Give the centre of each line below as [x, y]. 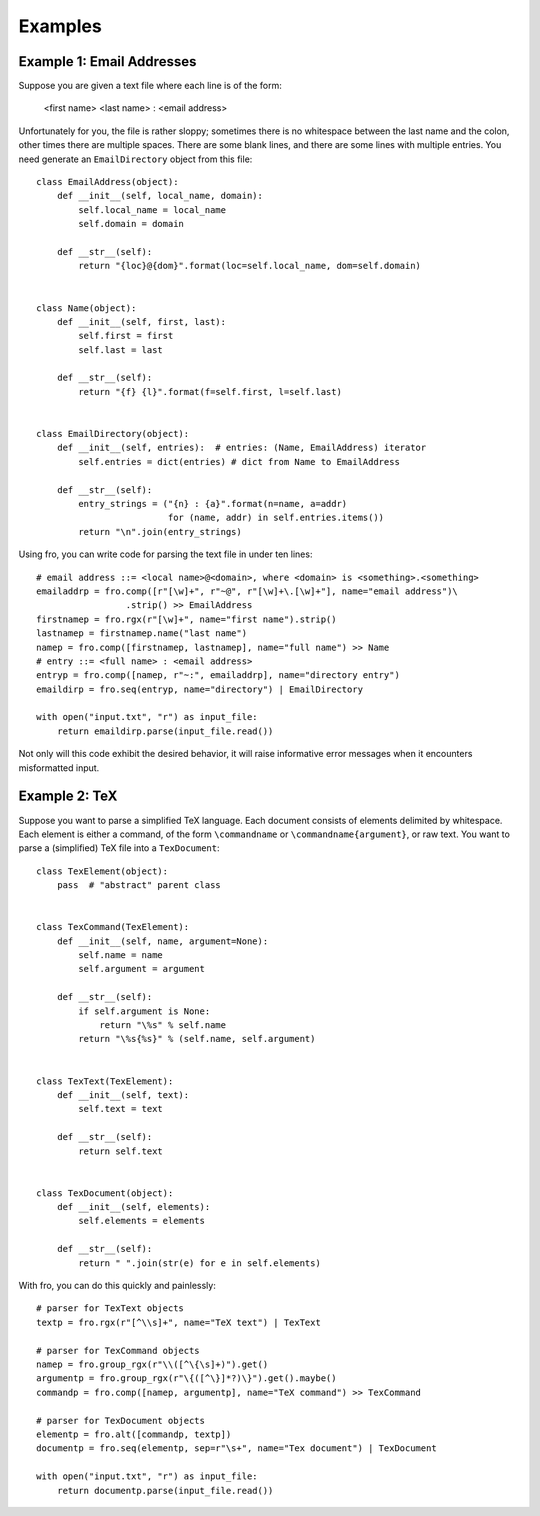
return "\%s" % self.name [163, 1025]
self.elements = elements [141, 1221]
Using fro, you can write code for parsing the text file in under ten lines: [165, 554]
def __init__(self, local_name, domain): [160, 196]
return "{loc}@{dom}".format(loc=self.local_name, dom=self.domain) [250, 266]
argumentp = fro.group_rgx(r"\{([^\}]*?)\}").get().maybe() [186, 1378]
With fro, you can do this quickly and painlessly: [117, 1286]
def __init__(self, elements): [133, 1207]
